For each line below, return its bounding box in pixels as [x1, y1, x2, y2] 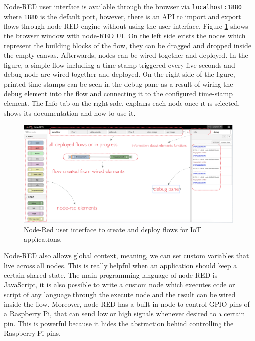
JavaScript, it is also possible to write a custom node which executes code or [4, 279, 235, 290]
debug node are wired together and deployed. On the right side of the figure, [4, 69, 235, 79]
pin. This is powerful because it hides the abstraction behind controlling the [4, 318, 234, 328]
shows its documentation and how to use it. [4, 107, 136, 118]
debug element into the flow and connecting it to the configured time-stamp [4, 88, 233, 99]
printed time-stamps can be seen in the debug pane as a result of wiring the [4, 78, 233, 89]
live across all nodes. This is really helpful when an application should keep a [4, 260, 237, 270]
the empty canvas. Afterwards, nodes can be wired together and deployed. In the [4, 50, 248, 60]
